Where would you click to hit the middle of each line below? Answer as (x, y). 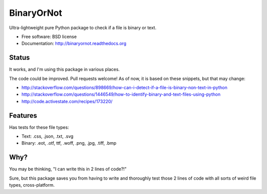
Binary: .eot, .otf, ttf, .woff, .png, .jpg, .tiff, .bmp (69, 143)
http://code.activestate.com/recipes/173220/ (67, 101)
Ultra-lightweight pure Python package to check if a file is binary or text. (83, 28)
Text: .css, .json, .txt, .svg (47, 136)
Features (23, 115)
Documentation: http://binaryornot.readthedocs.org (74, 43)
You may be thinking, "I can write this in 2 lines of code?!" (68, 169)
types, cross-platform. (32, 185)
